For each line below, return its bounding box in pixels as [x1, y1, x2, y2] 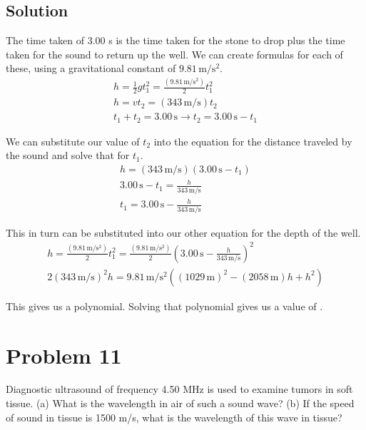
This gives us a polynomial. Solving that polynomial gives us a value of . [6, 298, 323, 313]
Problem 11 [6, 340, 122, 369]
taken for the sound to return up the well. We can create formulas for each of [6, 46, 343, 61]
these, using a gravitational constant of [6, 61, 176, 76]
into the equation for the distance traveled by [153, 133, 352, 148]
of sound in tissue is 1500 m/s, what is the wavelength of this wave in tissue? [6, 409, 342, 424]
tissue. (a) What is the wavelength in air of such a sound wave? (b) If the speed [6, 396, 355, 411]
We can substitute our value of [6, 133, 140, 148]
